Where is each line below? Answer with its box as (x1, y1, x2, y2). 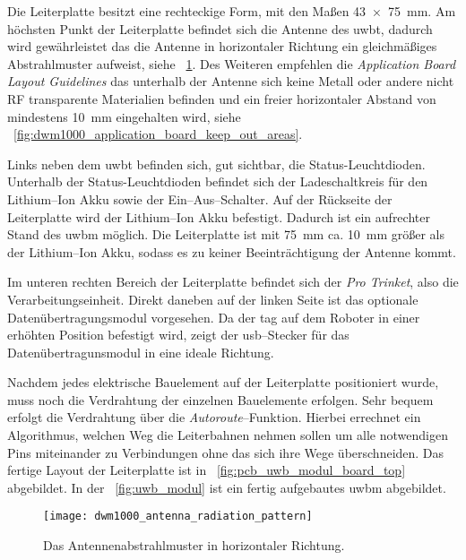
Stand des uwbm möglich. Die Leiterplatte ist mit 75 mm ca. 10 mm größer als (7, 225, 444, 244)
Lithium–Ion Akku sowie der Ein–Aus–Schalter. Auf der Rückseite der (7, 189, 393, 208)
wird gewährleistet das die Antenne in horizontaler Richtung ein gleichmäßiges (7, 37, 437, 56)
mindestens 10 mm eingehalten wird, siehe (7, 107, 241, 125)
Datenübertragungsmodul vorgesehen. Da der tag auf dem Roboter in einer (7, 307, 420, 326)
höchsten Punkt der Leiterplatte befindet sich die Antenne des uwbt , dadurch (7, 19, 433, 38)
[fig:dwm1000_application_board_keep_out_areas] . (13, 125, 303, 143)
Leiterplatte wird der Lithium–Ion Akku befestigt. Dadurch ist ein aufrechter (7, 207, 430, 226)
